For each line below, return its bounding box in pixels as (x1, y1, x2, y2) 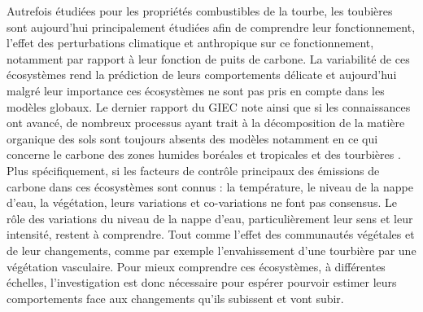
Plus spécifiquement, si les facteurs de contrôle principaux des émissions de (7, 161, 380, 178)
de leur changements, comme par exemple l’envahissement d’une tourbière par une (7, 241, 416, 258)
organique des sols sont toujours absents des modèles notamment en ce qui (7, 130, 378, 147)
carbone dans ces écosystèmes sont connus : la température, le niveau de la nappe (7, 178, 413, 195)
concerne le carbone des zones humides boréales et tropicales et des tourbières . (7, 146, 401, 163)
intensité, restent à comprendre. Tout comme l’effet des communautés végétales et (7, 226, 415, 243)
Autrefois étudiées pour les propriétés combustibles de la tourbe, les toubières (7, 2, 393, 19)
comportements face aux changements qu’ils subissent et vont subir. (7, 289, 344, 306)
